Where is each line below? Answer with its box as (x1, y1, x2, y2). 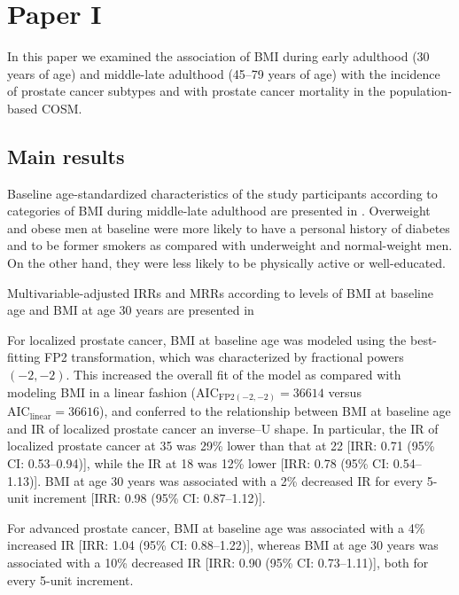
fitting (7, 348, 41, 366)
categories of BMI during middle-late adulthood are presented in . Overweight (7, 201, 431, 220)
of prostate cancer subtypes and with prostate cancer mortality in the (7, 82, 385, 100)
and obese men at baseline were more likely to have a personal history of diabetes (7, 218, 450, 237)
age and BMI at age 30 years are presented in (7, 301, 254, 319)
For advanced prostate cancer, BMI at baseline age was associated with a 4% (7, 518, 425, 536)
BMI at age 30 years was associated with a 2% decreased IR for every (44, 471, 424, 489)
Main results (7, 142, 125, 169)
